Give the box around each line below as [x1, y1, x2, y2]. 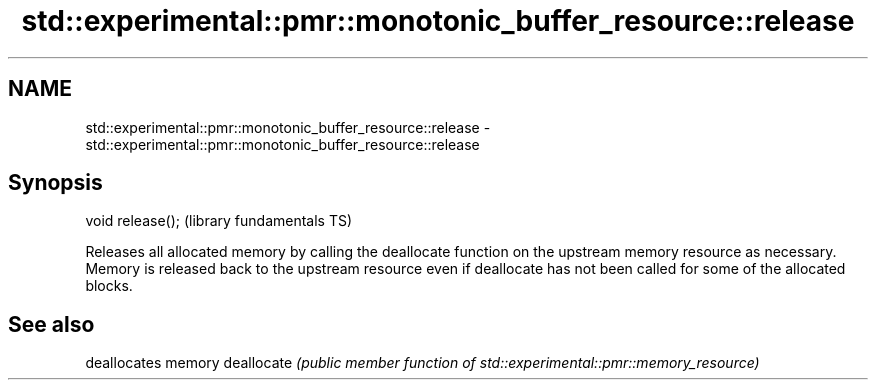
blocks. [85, 277, 133, 295]
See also [8, 311, 95, 337]
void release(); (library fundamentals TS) [85, 212, 353, 230]
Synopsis [8, 170, 103, 196]
